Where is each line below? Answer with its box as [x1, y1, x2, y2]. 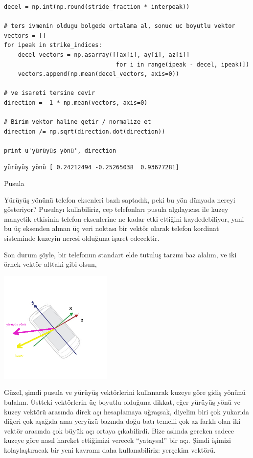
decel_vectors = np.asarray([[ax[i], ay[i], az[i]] [18, 51, 190, 58]
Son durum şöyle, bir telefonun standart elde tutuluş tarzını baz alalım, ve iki [4, 249, 237, 259]
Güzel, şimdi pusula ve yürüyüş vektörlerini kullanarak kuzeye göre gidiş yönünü [4, 387, 246, 397]
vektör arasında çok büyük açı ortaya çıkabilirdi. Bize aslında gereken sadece [4, 425, 234, 435]
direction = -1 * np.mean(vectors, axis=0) [4, 99, 148, 106]
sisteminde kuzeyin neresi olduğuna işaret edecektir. [4, 233, 160, 243]
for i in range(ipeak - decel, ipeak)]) [116, 61, 250, 68]
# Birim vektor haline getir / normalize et [4, 118, 151, 126]
